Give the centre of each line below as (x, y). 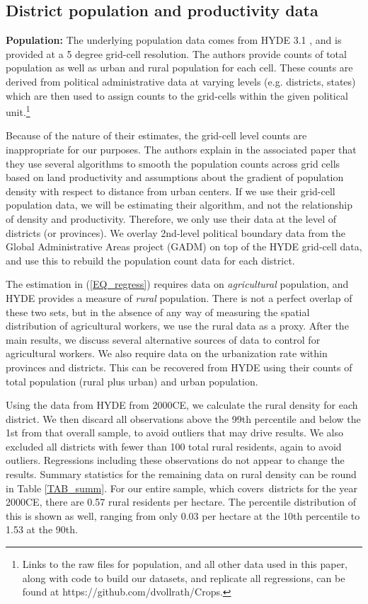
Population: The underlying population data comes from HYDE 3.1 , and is (174, 40)
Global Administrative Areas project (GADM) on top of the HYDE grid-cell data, (184, 246)
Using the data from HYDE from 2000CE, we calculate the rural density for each (182, 405)
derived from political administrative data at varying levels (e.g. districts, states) (181, 81)
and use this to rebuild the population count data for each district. (150, 260)
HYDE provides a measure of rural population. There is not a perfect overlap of (179, 297)
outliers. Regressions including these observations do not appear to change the (175, 460)
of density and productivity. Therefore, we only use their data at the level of (171, 218)
